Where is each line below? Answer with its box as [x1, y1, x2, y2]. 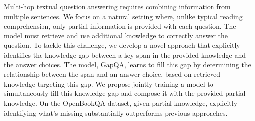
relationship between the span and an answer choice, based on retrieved [4, 69, 220, 79]
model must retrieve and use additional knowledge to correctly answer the [4, 30, 228, 40]
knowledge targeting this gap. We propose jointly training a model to [4, 78, 213, 89]
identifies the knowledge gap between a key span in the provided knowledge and [4, 49, 246, 60]
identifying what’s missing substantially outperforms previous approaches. [4, 107, 228, 118]
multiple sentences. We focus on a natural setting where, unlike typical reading [4, 11, 243, 21]
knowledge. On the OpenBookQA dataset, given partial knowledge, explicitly [4, 97, 238, 108]
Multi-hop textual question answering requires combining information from [4, 1, 231, 11]
